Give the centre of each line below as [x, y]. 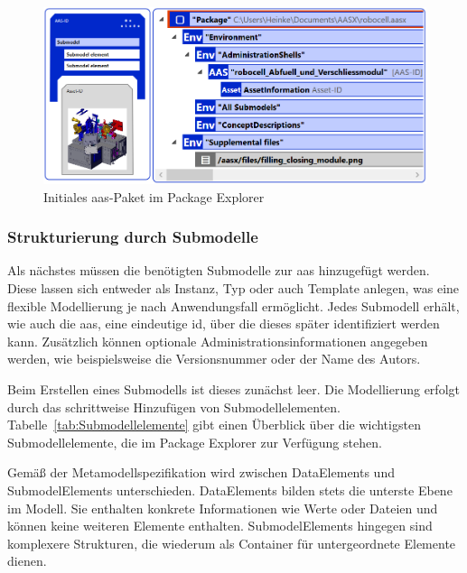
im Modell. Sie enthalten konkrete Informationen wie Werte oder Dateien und [223, 508]
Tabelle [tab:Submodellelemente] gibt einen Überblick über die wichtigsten [214, 425]
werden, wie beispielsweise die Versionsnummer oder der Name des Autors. [214, 359]
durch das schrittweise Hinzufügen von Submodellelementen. [174, 407]
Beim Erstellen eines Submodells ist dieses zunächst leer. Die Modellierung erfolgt [233, 388]
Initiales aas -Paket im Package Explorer [154, 196]
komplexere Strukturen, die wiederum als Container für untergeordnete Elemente [232, 543]
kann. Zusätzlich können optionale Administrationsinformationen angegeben [218, 341]
